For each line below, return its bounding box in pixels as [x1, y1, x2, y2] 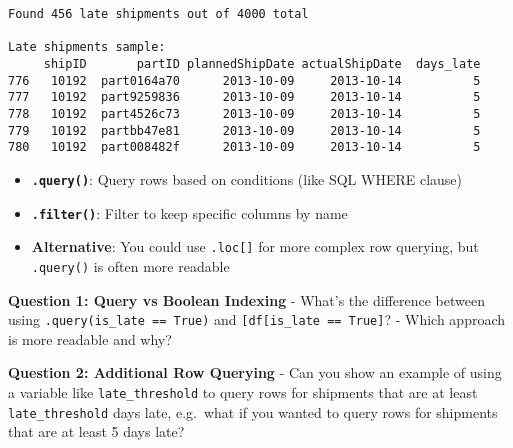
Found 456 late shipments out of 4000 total [8, 7, 309, 21]
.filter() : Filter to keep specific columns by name [31, 202, 348, 223]
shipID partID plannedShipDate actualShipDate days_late [43, 56, 481, 71]
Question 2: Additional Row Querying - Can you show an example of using [8, 362, 502, 383]
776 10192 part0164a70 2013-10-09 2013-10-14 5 [8, 73, 481, 88]
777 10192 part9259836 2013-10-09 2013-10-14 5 [8, 90, 481, 105]
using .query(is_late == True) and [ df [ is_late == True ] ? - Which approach [8, 309, 506, 330]
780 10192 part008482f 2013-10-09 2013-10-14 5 [8, 140, 481, 155]
